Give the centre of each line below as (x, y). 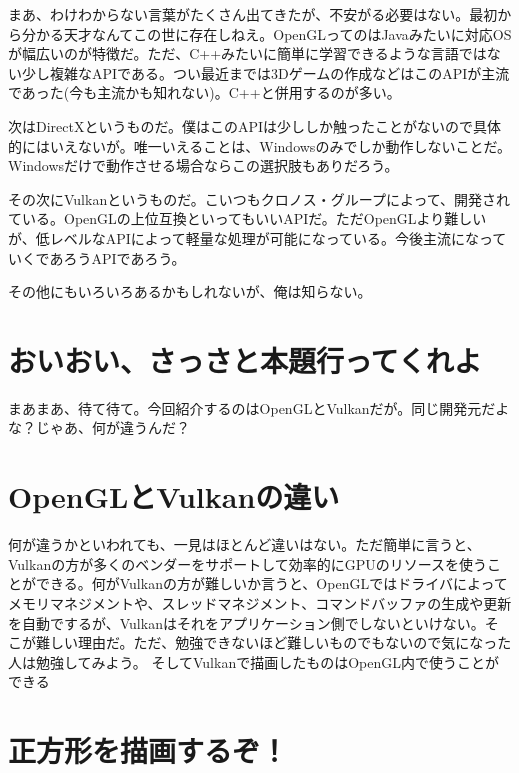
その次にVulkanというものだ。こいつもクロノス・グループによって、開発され (259, 198)
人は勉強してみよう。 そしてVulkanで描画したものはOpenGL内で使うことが (253, 661)
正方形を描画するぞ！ (148, 750)
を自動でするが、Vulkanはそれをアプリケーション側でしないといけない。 (246, 622)
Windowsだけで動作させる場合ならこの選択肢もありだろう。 (203, 165)
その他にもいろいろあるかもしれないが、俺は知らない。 (190, 291)
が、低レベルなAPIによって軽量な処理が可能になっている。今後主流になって (257, 237)
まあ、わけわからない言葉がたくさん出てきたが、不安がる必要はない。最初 (253, 14)
